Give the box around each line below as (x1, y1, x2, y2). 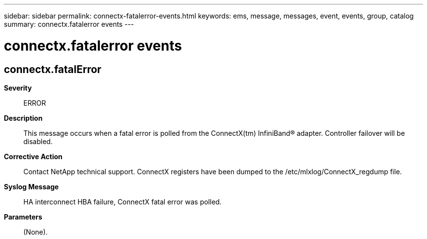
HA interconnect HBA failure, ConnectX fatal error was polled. (23, 197, 222, 206)
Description (4, 113, 43, 122)
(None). (23, 227, 48, 236)
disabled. (23, 137, 53, 146)
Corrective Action (4, 152, 62, 161)
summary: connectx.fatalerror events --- (4, 20, 134, 28)
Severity (4, 83, 32, 92)
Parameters (4, 212, 42, 221)
